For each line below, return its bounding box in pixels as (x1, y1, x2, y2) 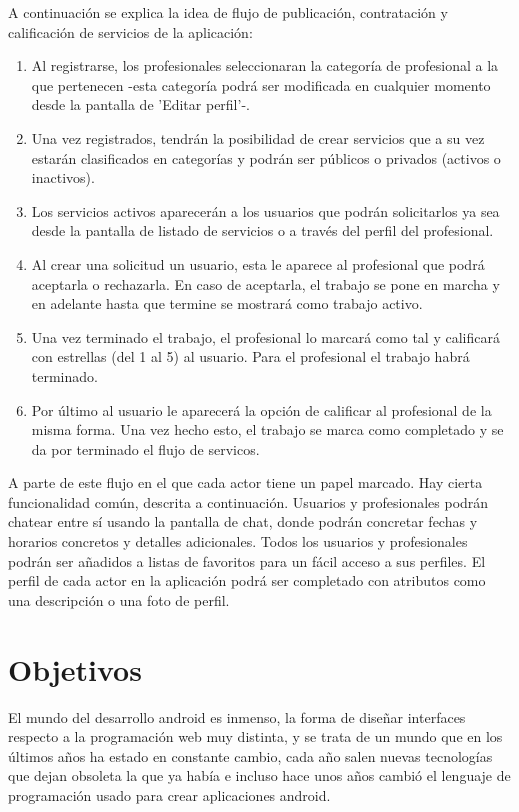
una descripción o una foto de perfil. (8, 589, 230, 610)
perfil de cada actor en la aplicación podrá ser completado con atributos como (8, 570, 486, 591)
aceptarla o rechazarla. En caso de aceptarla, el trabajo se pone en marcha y (31, 273, 500, 294)
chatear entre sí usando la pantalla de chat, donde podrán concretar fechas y (8, 511, 478, 532)
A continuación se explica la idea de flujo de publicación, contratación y (8, 2, 448, 22)
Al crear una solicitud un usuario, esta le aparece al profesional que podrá (31, 253, 485, 274)
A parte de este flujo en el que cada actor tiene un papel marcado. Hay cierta (8, 472, 483, 493)
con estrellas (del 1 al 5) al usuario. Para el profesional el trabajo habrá (31, 346, 470, 367)
